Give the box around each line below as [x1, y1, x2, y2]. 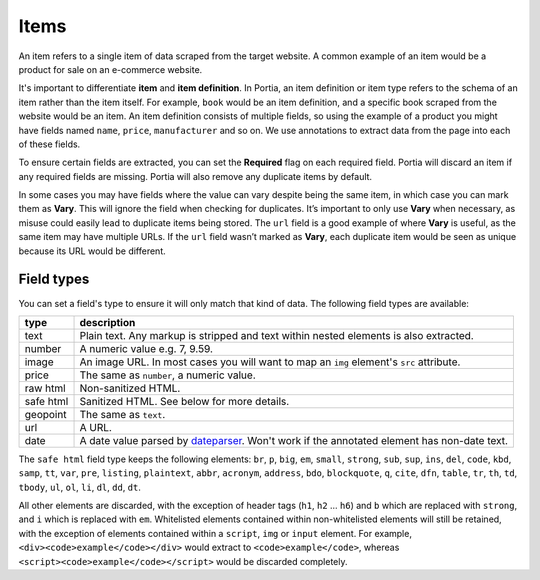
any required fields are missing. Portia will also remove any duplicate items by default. [18, 170, 373, 182]
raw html [24, 381, 66, 395]
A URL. [79, 420, 112, 434]
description [79, 315, 136, 329]
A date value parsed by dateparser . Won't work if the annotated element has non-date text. [79, 433, 509, 447]
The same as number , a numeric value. [79, 368, 257, 382]
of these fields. [18, 138, 81, 150]
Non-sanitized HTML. [79, 381, 181, 395]
